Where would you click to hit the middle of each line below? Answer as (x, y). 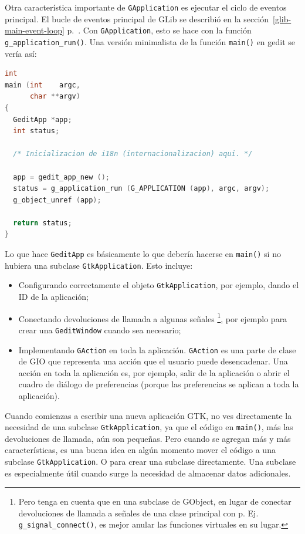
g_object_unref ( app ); (57, 200)
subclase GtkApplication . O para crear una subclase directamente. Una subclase (150, 461)
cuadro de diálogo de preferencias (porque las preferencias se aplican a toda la (159, 384)
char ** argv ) (55, 97)
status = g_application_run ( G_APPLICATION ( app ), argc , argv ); (141, 189)
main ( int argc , (43, 85)
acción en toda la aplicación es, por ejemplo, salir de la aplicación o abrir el (154, 372)
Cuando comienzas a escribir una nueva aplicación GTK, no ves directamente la (148, 415)
